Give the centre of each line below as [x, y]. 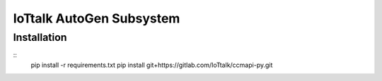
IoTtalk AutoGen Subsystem [97, 18]
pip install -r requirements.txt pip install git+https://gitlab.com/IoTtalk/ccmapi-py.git [152, 65]
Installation [40, 37]
